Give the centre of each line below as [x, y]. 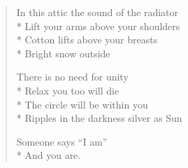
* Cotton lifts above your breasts [87, 40]
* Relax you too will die [68, 90]
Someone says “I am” [62, 141]
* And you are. [49, 155]
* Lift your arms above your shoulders [98, 26]
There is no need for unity [72, 77]
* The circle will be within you [82, 104]
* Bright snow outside [63, 53]
